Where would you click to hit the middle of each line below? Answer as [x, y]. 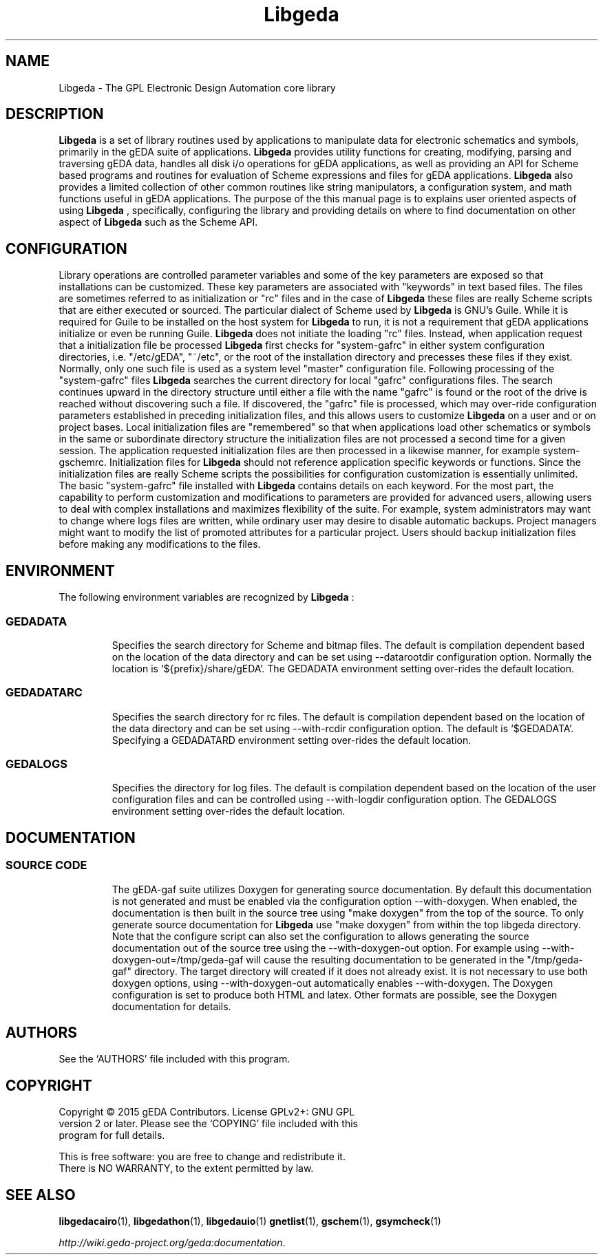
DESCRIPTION [55, 114]
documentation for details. [171, 1006]
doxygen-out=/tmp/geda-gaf [178, 959]
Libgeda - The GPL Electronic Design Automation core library [197, 87]
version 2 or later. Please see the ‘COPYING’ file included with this [208, 1124]
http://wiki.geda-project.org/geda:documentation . [172, 1243]
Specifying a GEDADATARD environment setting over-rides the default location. [292, 740]
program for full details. [112, 1135]
